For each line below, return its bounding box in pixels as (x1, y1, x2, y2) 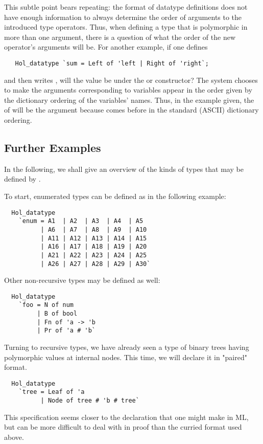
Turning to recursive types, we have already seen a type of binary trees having (4, 342, 249, 352)
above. (4, 431, 24, 442)
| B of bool (37, 310, 78, 318)
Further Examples (4, 139, 101, 155)
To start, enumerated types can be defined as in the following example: (4, 190, 226, 201)
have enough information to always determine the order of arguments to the (4, 11, 242, 22)
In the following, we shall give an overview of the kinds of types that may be (4, 163, 244, 174)
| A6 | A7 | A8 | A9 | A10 (40, 226, 147, 233)
